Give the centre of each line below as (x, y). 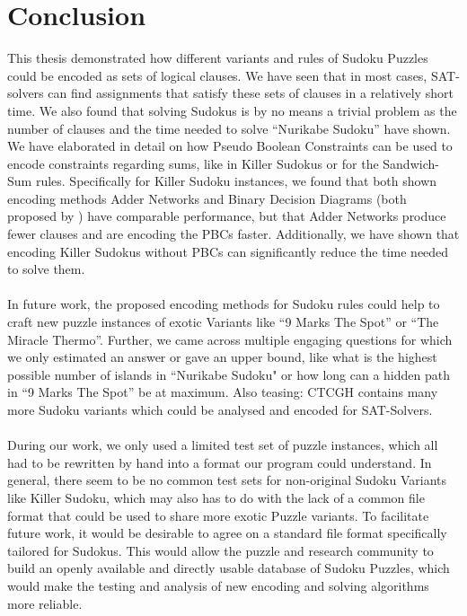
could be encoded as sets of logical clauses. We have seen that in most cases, (217, 75)
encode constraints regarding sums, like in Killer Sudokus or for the (193, 163)
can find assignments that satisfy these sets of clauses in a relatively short (251, 93)
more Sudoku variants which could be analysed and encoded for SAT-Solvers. (220, 409)
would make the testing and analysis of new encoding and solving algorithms (218, 585)
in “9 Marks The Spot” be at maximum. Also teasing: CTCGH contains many (223, 392)
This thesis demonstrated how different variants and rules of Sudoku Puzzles (218, 58)
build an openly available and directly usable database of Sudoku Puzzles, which (229, 568)
